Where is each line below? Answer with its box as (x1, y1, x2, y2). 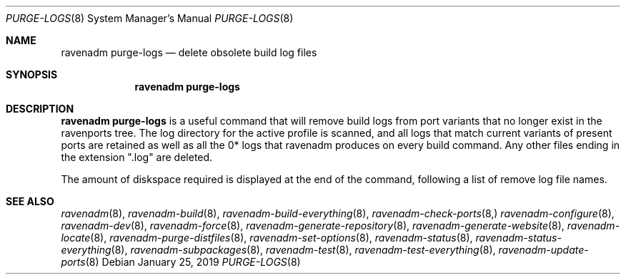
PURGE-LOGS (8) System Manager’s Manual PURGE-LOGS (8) (6, 12, 294, 24)
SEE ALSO (6, 195, 54, 207)
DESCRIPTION (6, 103, 74, 115)
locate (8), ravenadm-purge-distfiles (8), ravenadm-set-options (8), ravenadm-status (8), (61, 232, 473, 244)
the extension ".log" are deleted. (61, 151, 213, 163)
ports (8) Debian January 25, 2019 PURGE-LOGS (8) (61, 256, 301, 268)
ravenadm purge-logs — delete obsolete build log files (61, 46, 317, 58)
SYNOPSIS (6, 68, 58, 81)
